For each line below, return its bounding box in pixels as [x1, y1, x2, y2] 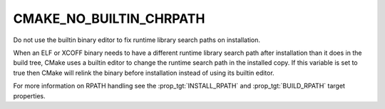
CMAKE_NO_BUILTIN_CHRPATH [13, 11, 205, 26]
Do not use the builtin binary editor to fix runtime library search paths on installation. [13, 36, 260, 44]
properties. [13, 91, 46, 100]
